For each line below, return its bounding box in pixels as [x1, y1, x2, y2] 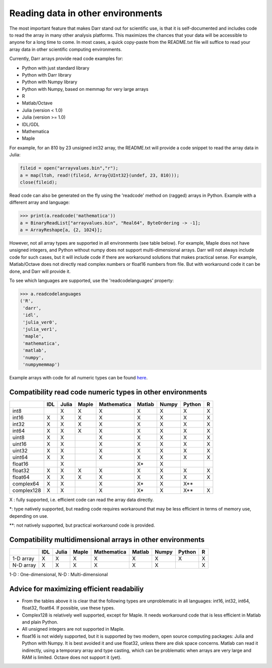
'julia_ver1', [23, 326, 57, 332]
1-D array [12, 555, 35, 562]
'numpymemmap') [23, 361, 60, 367]
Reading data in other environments [9, 8, 163, 19]
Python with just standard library [22, 65, 90, 71]
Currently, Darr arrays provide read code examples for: [9, 55, 123, 62]
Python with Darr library [22, 72, 72, 78]
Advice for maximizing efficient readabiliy [9, 584, 144, 593]
